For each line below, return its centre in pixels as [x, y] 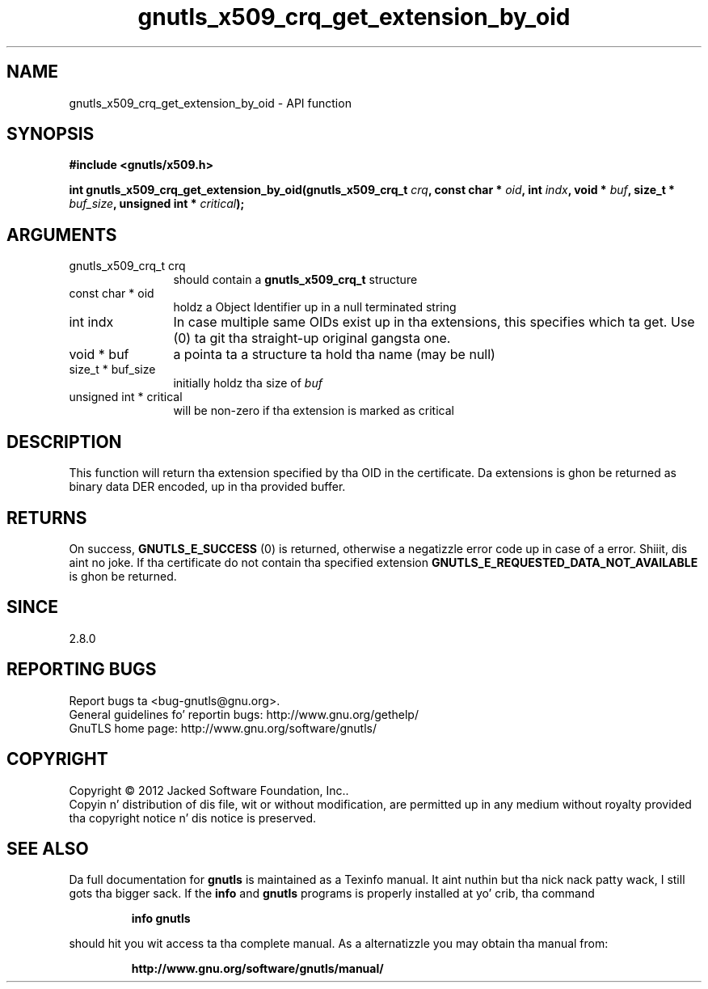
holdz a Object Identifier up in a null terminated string [315, 307]
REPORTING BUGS [82, 670]
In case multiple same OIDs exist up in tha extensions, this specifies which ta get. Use [434, 322]
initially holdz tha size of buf [248, 383]
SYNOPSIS [51, 134]
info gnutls [161, 919]
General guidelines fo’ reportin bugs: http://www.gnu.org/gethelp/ [244, 714]
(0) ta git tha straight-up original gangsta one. [312, 338]
